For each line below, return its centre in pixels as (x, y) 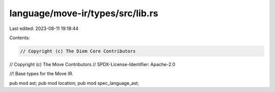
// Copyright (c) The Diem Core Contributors (78, 51)
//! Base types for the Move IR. (41, 74)
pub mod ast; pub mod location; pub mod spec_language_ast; (74, 83)
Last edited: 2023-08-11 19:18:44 (44, 28)
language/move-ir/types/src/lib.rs (84, 13)
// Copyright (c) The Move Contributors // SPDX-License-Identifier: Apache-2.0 (92, 64)
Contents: (20, 38)
